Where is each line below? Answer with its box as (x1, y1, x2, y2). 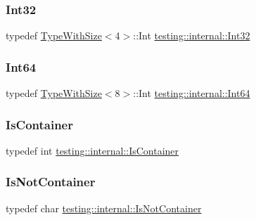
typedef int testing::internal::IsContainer (6, 143, 179, 157)
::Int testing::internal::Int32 (133, 28, 250, 43)
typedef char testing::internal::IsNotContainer (6, 200, 202, 215)
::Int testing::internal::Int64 (133, 86, 250, 101)
